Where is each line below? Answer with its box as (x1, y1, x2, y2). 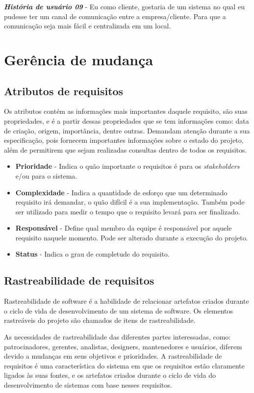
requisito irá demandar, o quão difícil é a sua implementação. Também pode (15, 197, 245, 207)
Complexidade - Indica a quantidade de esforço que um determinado (15, 187, 228, 197)
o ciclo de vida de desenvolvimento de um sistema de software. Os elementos (4, 305, 233, 315)
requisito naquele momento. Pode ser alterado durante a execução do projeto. (15, 232, 248, 242)
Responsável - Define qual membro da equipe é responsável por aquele (15, 223, 232, 233)
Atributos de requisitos (4, 83, 124, 98)
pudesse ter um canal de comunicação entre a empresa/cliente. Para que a (4, 11, 226, 21)
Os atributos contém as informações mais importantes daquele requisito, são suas (4, 106, 248, 116)
